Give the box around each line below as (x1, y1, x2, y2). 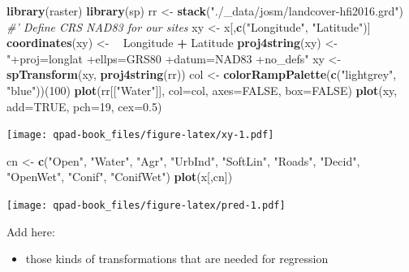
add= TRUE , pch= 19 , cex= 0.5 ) (6, 97, 162, 114)
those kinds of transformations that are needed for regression (25, 250, 329, 267)
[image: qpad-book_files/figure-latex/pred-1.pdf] (6, 200, 286, 211)
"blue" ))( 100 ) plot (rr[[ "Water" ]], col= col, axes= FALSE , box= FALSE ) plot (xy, (6, 81, 398, 98)
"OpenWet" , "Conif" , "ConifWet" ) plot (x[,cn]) (6, 168, 233, 185)
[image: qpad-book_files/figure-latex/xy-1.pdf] (6, 129, 274, 141)
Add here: (6, 222, 55, 240)
